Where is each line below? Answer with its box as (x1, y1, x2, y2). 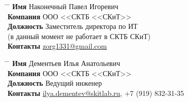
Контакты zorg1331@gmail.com (8, 41, 107, 51)
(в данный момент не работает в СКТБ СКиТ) (8, 30, 151, 41)
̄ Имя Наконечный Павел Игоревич (8, 1, 119, 11)
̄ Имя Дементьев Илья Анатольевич (8, 57, 120, 68)
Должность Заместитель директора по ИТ (8, 21, 138, 31)
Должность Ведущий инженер (8, 78, 102, 88)
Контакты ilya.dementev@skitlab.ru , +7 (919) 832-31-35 (8, 87, 184, 98)
